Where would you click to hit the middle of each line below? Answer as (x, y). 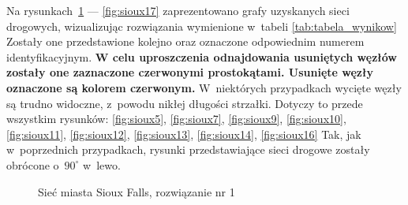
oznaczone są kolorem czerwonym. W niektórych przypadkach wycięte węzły (204, 87)
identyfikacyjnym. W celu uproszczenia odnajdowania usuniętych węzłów (202, 56)
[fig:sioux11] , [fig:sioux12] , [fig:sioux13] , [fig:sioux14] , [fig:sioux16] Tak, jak (184, 134)
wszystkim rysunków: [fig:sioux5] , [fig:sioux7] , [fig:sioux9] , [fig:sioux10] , (176, 119)
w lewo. (102, 164)
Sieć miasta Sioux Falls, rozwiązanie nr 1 (137, 191)
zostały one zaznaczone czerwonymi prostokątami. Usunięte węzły (190, 72)
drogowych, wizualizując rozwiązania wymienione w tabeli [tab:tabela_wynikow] (202, 26)
